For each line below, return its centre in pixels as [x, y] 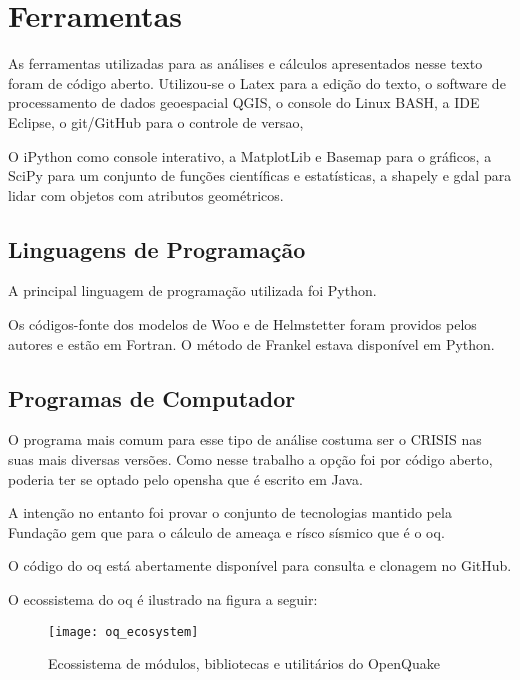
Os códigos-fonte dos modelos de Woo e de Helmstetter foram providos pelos [242, 324]
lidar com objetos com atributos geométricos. [146, 194]
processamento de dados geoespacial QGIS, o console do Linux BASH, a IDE [244, 102]
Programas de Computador [152, 397]
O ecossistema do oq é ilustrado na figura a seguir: [163, 599]
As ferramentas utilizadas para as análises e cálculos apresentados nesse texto [245, 63]
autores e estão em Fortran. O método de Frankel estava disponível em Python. [251, 343]
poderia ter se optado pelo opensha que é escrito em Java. [185, 478]
